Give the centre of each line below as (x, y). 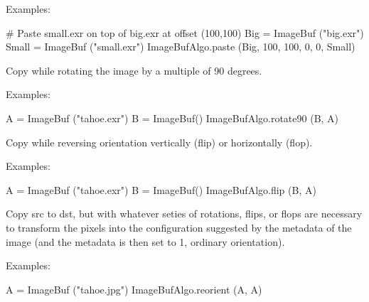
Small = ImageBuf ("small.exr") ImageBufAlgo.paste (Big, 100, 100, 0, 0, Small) (181, 47)
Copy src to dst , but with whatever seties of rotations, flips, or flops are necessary (184, 214)
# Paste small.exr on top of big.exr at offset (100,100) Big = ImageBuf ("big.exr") (185, 32)
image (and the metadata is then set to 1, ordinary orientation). (145, 241)
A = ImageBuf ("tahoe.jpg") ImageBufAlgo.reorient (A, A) (134, 289)
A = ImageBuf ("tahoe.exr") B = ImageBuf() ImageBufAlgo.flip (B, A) (161, 189)
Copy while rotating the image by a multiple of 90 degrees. (134, 70)
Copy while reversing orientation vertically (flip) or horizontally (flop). (159, 142)
